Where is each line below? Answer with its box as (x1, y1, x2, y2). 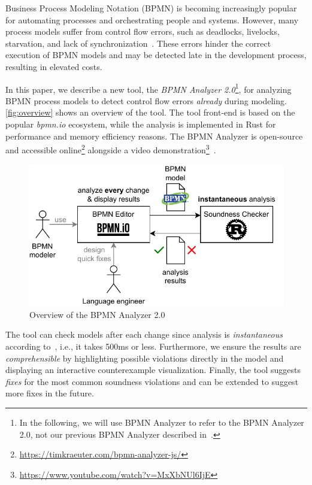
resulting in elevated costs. (5, 60, 102, 72)
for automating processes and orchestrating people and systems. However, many (5, 13, 299, 26)
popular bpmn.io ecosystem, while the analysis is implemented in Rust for (5, 118, 276, 130)
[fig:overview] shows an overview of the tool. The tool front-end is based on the (5, 106, 295, 119)
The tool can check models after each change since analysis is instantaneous (5, 328, 283, 341)
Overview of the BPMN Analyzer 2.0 (29, 308, 165, 320)
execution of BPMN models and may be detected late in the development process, (5, 48, 307, 61)
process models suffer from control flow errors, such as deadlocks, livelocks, (5, 25, 280, 38)
